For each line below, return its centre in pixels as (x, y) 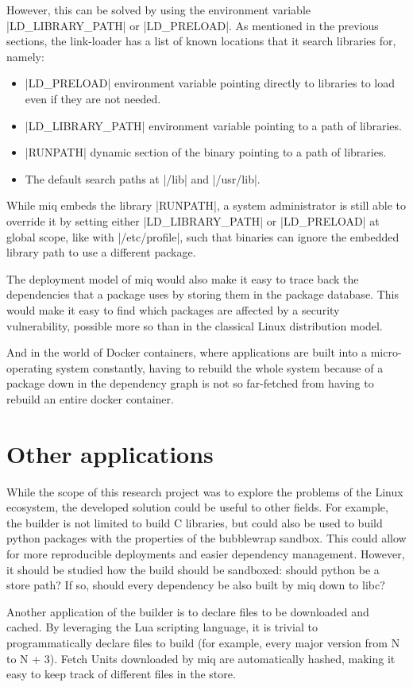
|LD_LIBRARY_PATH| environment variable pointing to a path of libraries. (213, 125)
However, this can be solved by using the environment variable (158, 10)
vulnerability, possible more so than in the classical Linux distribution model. (195, 325)
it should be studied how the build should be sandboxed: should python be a (193, 569)
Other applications (110, 453)
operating (30, 367)
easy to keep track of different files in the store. (121, 674)
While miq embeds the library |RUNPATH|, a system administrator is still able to (206, 205)
